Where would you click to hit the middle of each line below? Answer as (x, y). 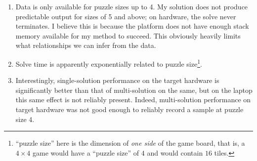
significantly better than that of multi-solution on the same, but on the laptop (134, 90)
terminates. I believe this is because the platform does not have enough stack (132, 26)
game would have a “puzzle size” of (86, 152)
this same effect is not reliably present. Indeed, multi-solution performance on (133, 100)
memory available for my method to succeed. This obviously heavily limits (128, 35)
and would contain (175, 152)
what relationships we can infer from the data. (86, 45)
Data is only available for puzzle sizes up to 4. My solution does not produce (132, 6)
